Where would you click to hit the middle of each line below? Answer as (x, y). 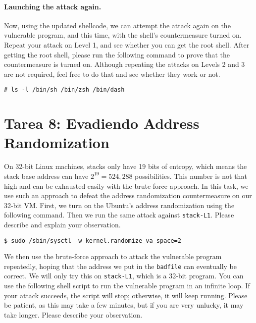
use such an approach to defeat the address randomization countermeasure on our (128, 195)
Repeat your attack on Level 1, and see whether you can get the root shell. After (127, 44)
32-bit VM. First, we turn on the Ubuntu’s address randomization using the (119, 205)
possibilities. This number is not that (191, 176)
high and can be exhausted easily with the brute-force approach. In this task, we (126, 186)
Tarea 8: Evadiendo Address (102, 123)
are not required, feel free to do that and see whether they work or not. (112, 74)
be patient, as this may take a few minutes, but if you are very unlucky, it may (124, 305)
